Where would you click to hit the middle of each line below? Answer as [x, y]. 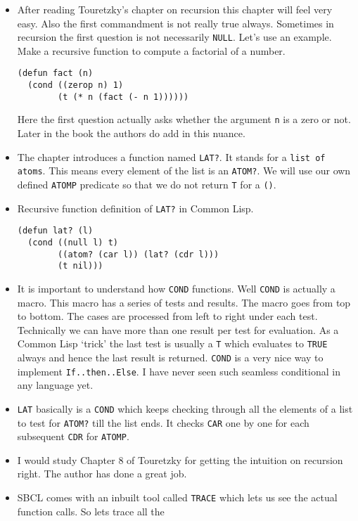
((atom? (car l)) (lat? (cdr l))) [139, 254]
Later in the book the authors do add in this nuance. [131, 133]
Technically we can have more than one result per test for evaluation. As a [178, 329]
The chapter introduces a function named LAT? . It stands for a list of [171, 156]
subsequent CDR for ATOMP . [73, 436]
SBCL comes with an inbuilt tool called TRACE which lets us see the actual [177, 497]
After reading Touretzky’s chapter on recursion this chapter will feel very [175, 9]
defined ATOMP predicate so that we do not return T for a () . [147, 184]
